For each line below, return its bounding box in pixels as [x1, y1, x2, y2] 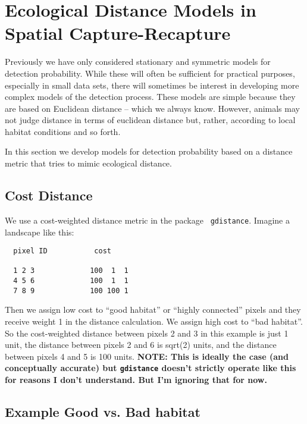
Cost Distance [5, 186, 93, 205]
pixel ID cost [13, 247, 111, 256]
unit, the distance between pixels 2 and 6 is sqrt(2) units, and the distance [5, 338, 277, 351]
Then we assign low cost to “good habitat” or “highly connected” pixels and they [5, 303, 301, 316]
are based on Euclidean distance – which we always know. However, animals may [5, 102, 300, 114]
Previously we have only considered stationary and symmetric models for [5, 55, 271, 68]
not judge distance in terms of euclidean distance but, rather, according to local [5, 114, 296, 126]
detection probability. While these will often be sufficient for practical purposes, [5, 67, 295, 79]
